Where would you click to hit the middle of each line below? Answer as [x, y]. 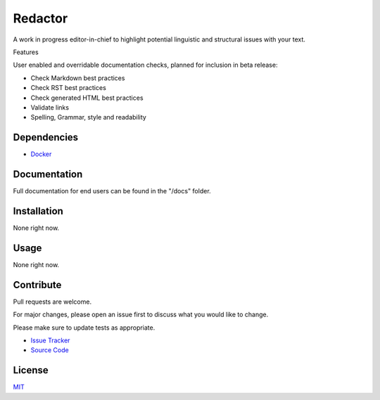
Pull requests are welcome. [52, 302]
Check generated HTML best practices [87, 98]
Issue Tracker [50, 340]
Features [26, 52]
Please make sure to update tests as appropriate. [84, 328]
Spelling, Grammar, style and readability [89, 117]
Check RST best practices [69, 88]
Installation [38, 211]
